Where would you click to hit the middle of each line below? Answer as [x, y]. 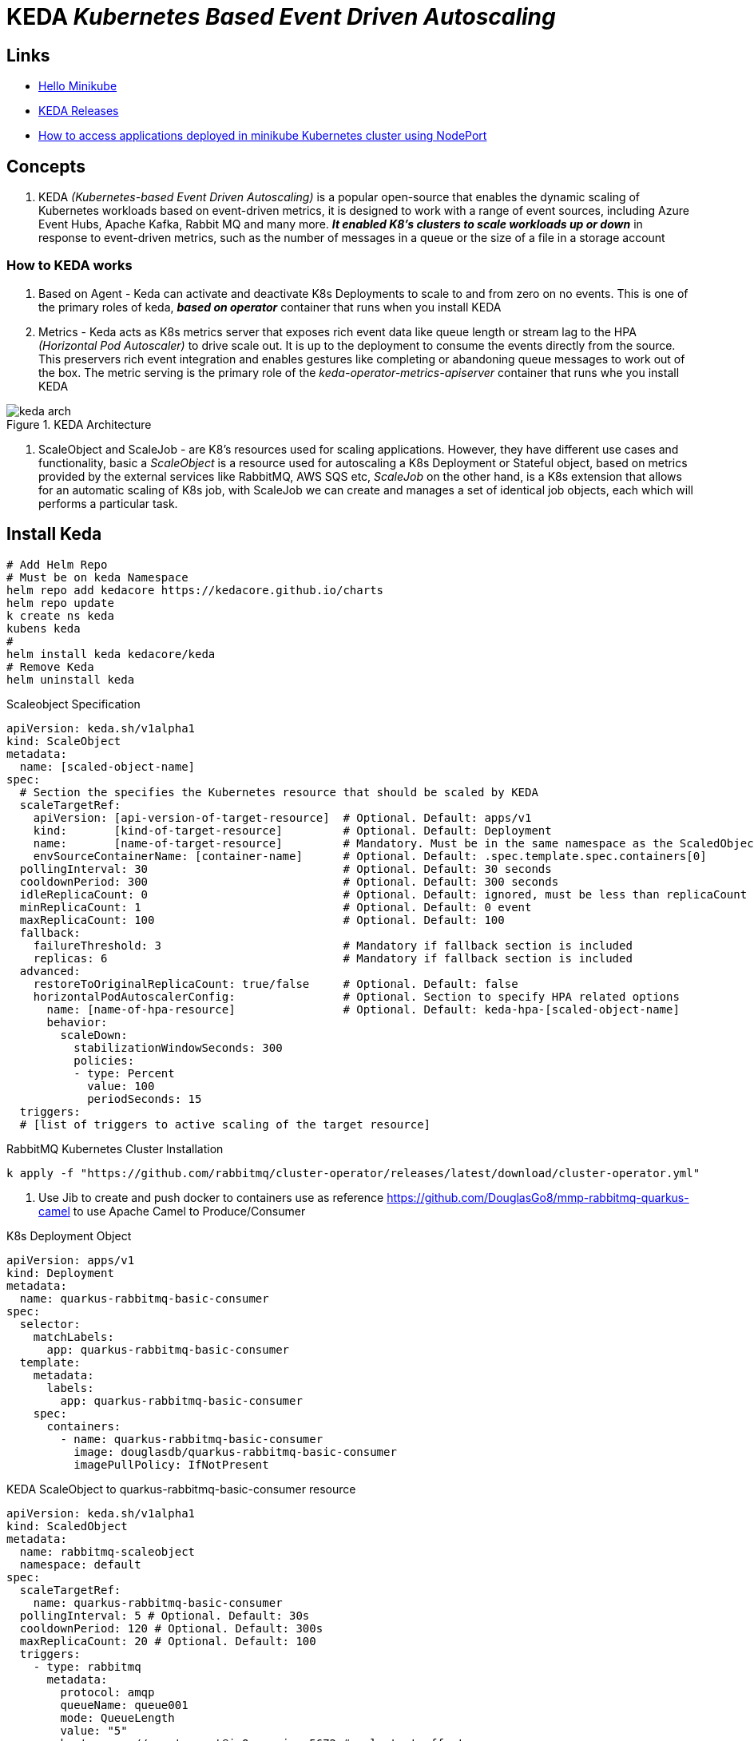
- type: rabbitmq [87, 1666]
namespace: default [80, 1564]
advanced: [50, 971]
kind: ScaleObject [64, 741]
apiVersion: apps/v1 [71, 1260]
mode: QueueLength [117, 1717]
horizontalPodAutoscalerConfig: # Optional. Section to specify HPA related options [356, 996]
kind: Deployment [60, 1273]
